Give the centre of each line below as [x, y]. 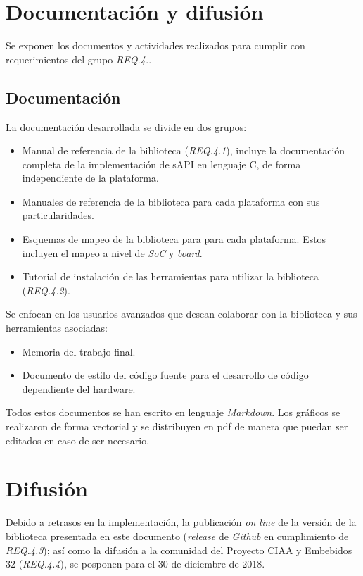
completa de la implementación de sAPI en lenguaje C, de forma [161, 164]
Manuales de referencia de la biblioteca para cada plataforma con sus [171, 201]
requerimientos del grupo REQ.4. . [79, 59]
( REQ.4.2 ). [46, 290]
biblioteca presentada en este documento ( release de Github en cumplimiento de [177, 536]
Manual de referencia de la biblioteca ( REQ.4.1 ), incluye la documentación [184, 150]
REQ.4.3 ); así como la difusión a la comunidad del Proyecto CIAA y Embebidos [179, 550]
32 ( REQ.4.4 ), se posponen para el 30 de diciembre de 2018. [135, 564]
